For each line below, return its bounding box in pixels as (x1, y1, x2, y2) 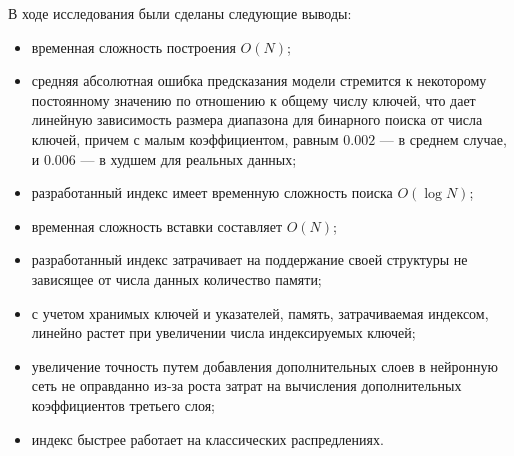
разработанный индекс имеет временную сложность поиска (31, 182, 393, 203)
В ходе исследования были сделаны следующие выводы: (8, 3, 352, 23)
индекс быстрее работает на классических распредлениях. (31, 428, 384, 449)
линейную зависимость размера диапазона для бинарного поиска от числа (31, 109, 483, 130)
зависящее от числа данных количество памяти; (31, 268, 322, 289)
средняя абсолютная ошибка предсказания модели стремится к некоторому (31, 70, 487, 91)
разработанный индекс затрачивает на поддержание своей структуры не (31, 249, 468, 270)
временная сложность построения (31, 36, 236, 57)
